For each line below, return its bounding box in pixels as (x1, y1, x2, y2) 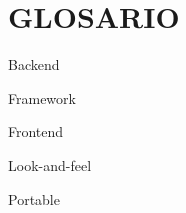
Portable (8, 188, 60, 209)
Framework (8, 87, 76, 108)
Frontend (8, 121, 64, 142)
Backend (8, 54, 60, 75)
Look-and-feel (8, 154, 92, 175)
